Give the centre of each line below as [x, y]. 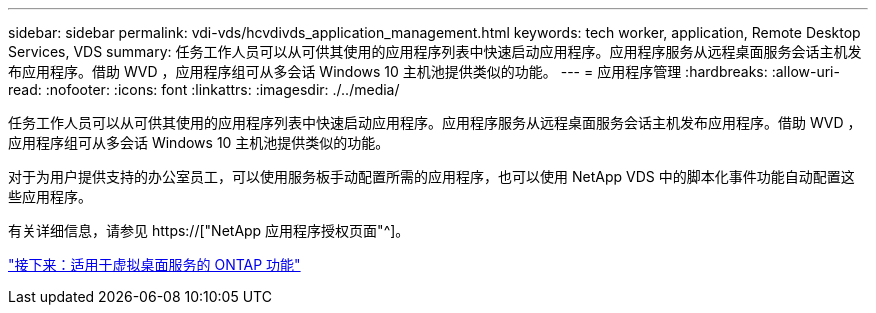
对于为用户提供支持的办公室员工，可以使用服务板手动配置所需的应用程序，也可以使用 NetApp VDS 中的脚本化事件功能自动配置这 [431, 176]
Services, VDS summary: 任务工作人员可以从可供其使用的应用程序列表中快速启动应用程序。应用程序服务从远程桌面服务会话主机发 [435, 51]
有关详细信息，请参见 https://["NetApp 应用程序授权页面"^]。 [209, 230]
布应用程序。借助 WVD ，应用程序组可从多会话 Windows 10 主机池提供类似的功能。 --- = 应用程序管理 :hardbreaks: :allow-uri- [424, 71]
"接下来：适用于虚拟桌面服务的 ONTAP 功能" [154, 264]
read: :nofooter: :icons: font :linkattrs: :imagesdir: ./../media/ [204, 89]
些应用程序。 [50, 196]
